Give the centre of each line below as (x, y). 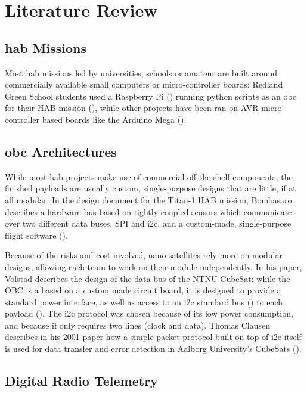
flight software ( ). (36, 235)
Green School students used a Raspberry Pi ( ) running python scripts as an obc (151, 96)
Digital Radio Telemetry (81, 381)
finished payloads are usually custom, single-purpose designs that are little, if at (151, 188)
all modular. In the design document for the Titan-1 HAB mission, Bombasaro (148, 199)
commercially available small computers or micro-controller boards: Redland (144, 84)
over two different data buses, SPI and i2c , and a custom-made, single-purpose (148, 223)
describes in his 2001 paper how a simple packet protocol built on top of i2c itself (153, 337)
